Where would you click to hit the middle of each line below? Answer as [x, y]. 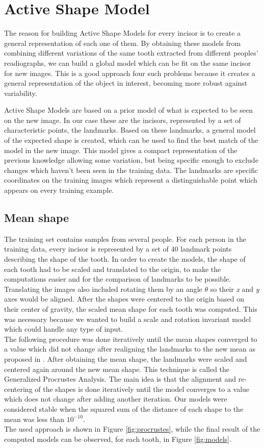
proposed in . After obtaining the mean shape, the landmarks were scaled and [126, 358]
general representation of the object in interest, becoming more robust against [126, 83]
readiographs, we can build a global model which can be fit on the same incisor [128, 63]
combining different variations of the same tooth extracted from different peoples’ [131, 53]
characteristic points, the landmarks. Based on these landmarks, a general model [130, 130]
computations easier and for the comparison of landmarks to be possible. [118, 279]
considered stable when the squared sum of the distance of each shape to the [124, 408]
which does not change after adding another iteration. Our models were [116, 399]
